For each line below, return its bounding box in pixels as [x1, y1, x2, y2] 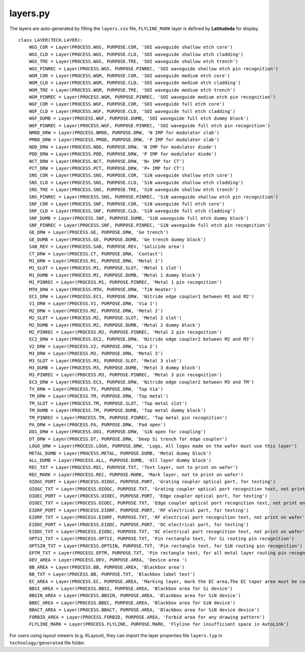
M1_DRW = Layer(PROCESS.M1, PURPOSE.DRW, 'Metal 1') [28, 258, 164, 264]
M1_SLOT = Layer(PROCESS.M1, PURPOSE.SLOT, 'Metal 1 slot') [28, 265, 182, 271]
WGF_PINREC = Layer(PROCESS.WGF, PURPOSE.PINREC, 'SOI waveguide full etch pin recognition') [28, 123, 270, 128]
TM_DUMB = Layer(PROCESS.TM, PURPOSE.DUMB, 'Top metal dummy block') [28, 408, 206, 413]
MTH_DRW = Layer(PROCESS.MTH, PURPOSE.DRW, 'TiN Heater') [28, 287, 177, 292]
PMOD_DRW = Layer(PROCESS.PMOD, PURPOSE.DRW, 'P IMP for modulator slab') [28, 137, 220, 143]
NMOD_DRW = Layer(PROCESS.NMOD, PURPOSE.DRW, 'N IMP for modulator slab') [28, 130, 220, 136]
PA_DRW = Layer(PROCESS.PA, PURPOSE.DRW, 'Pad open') [28, 422, 166, 428]
